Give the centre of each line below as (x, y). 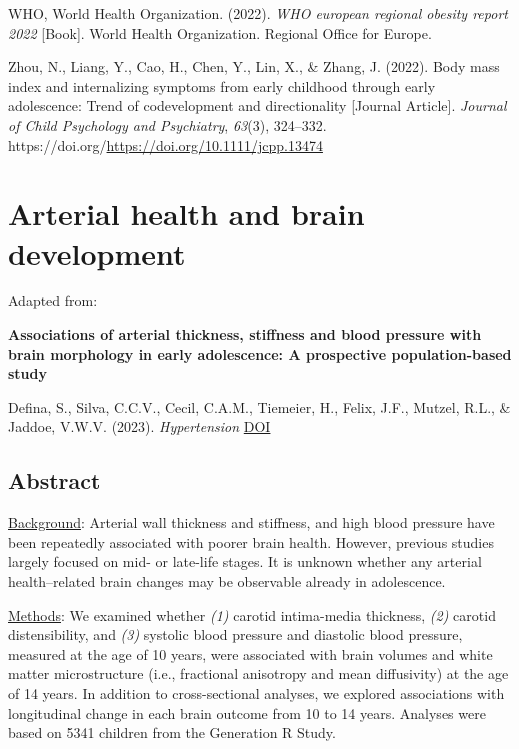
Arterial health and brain (186, 213)
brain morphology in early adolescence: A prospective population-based (260, 353)
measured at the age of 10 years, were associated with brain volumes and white (250, 653)
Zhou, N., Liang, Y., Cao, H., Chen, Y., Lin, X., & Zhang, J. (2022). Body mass (254, 66)
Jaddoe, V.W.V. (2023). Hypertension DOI (139, 426)
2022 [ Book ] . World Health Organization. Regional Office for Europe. (220, 32)
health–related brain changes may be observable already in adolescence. (227, 581)
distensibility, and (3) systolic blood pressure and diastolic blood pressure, (235, 634)
